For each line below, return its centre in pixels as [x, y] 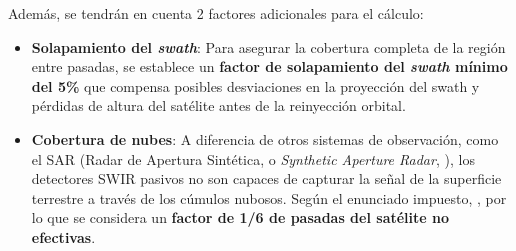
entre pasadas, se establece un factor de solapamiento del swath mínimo [269, 66]
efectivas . [63, 236]
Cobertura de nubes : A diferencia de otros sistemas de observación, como [265, 138]
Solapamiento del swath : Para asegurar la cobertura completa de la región [268, 46]
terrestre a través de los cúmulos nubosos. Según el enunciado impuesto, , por [269, 197]
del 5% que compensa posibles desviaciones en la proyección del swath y [255, 85]
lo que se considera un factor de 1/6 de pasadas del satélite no [240, 217]
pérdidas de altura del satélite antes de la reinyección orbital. [218, 105]
